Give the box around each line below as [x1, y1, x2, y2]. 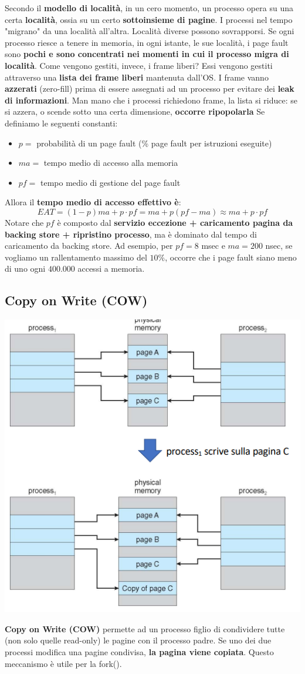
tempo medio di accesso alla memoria [43, 156, 178, 169]
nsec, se [265, 239, 293, 252]
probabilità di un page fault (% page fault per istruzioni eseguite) [36, 136, 272, 149]
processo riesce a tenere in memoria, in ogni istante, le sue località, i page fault [5, 36, 289, 48]
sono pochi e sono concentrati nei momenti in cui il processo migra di [5, 48, 289, 60]
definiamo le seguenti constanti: [5, 116, 118, 129]
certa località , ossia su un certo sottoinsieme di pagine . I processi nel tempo [5, 13, 293, 25]
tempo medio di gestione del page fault [40, 176, 181, 188]
